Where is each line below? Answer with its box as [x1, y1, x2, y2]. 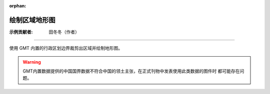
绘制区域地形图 [9, 15, 55, 24]
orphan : [9, 3, 26, 8]
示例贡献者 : [9, 29, 33, 35]
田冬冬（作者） [48, 29, 79, 35]
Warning [22, 59, 41, 65]
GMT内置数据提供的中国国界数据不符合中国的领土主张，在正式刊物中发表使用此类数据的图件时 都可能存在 [22, 68, 240, 74]
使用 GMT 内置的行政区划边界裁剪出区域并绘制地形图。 [9, 45, 123, 51]
